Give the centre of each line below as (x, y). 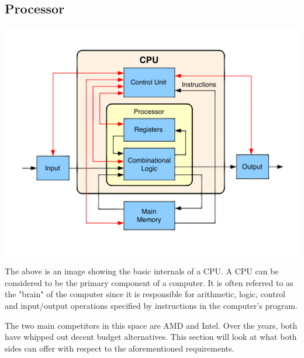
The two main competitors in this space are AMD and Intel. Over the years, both (151, 325)
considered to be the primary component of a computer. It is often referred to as (149, 282)
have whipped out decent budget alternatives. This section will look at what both (151, 337)
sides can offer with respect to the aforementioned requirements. (120, 348)
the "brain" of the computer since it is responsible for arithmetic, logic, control (145, 294)
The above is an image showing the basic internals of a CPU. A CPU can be (142, 271)
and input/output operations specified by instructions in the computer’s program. (151, 305)
